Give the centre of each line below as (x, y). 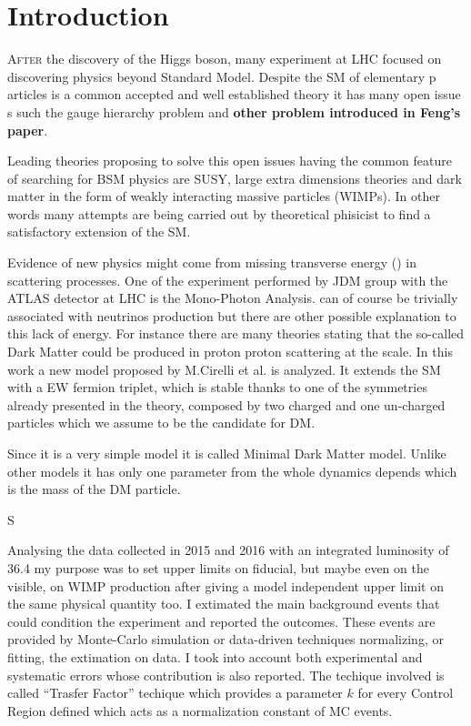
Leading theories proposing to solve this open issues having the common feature (230, 161)
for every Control (406, 693)
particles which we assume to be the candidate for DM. (161, 423)
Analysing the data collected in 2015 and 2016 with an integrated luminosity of (228, 550)
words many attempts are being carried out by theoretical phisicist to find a (219, 213)
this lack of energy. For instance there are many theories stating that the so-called (236, 333)
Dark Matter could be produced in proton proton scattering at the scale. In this (230, 352)
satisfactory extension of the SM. (99, 232)
